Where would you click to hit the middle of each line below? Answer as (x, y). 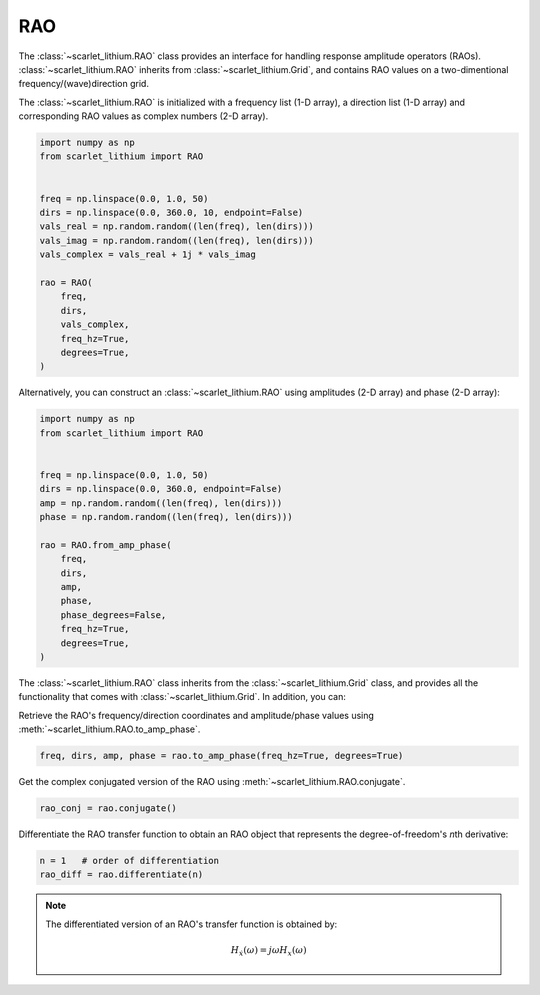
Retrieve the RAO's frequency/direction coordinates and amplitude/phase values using (196, 715)
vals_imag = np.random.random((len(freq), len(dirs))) (176, 240)
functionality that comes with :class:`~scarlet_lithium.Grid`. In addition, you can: (182, 697)
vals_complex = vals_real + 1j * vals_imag (148, 254)
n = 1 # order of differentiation (129, 861)
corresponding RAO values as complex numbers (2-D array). (143, 116)
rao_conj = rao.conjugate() (108, 808)
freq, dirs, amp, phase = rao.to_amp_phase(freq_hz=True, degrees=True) (221, 756)
